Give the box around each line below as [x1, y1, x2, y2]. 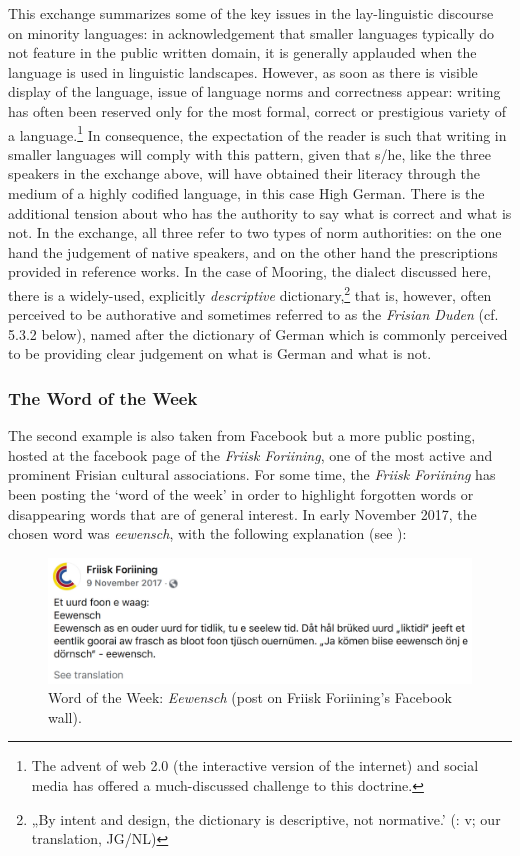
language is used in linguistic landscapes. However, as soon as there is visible [8, 61, 478, 82]
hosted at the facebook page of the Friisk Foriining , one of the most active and [8, 444, 493, 465]
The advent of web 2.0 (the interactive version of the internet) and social [31, 755, 479, 776]
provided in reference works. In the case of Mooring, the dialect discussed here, [8, 261, 492, 282]
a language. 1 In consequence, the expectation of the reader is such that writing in [8, 121, 507, 145]
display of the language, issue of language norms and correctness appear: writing [8, 81, 501, 102]
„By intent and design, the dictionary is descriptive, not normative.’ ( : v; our [31, 808, 501, 829]
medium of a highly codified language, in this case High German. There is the [8, 183, 485, 203]
